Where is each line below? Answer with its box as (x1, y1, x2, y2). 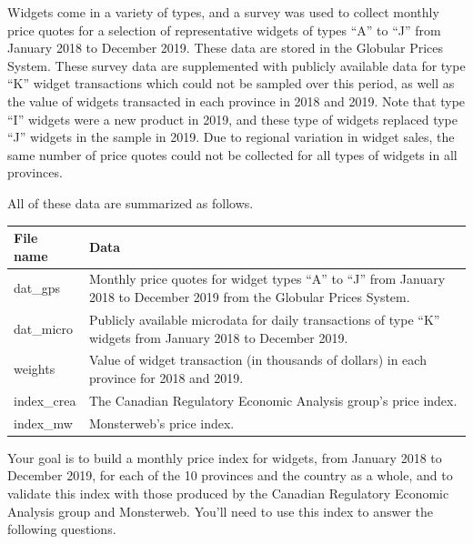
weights (14, 359, 55, 378)
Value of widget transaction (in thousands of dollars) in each (88, 350, 427, 369)
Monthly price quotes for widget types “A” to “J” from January (88, 269, 446, 288)
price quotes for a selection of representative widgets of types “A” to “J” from (7, 20, 441, 39)
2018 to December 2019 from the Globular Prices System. (88, 287, 410, 307)
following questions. (7, 519, 116, 539)
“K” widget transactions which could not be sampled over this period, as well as (7, 74, 455, 93)
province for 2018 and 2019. (88, 368, 244, 387)
